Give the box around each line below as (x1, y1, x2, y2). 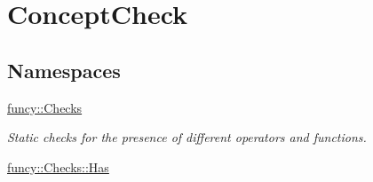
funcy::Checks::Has (7, 157, 109, 176)
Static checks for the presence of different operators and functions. (7, 128, 367, 146)
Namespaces (7, 56, 121, 83)
